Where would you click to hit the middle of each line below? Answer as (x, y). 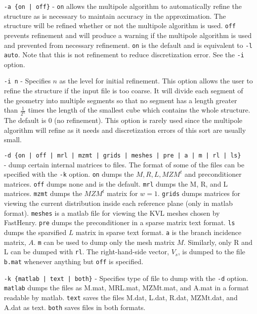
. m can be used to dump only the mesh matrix (104, 242)
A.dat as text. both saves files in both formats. (75, 307)
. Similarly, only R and (218, 242)
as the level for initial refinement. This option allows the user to (156, 81)
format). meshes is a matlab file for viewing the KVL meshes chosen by (112, 213)
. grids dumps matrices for (199, 193)
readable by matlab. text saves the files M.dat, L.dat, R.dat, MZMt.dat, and (121, 297)
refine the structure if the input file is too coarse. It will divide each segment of (124, 91)
